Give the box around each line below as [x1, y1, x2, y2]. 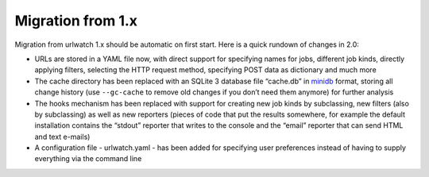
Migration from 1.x [14, 12, 138, 29]
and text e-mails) [34, 132, 91, 141]
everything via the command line [34, 154, 142, 164]
